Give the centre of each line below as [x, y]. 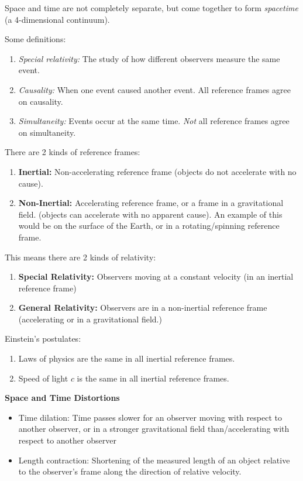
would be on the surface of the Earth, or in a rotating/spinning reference [149, 226]
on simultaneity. [47, 132]
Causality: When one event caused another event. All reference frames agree [154, 89]
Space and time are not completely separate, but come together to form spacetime [151, 8]
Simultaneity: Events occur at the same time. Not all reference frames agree [154, 121]
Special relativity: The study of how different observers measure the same [149, 58]
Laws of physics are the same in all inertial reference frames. [127, 358]
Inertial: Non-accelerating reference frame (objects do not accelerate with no [157, 171]
